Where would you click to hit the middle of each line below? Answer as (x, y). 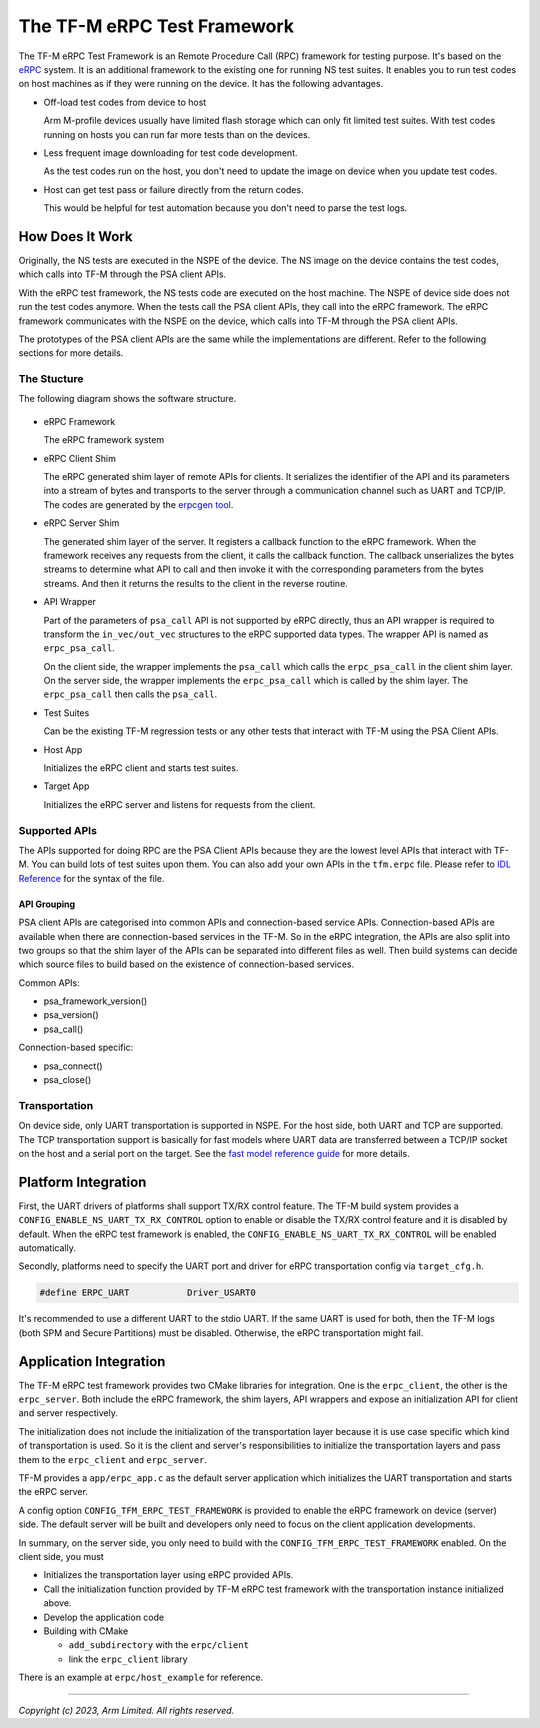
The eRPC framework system (104, 440)
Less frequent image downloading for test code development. (170, 152)
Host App (63, 749)
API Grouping (47, 904)
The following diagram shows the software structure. (127, 399)
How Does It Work (75, 236)
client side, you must (61, 1556)
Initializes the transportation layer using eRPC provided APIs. (168, 1575)
